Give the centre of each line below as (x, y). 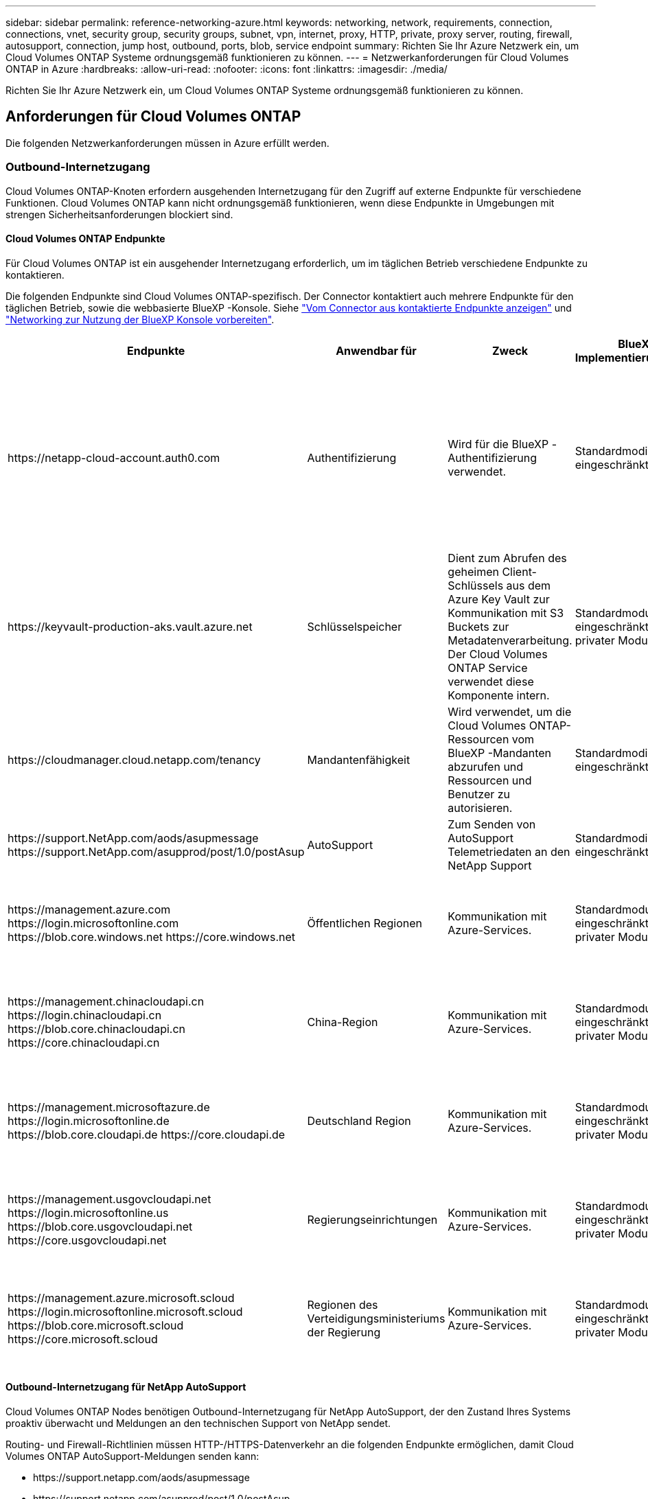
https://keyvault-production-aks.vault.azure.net (130, 626)
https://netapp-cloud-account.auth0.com (114, 457)
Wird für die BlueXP (498, 444)
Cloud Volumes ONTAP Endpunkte (85, 239)
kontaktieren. (35, 275)
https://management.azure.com (89, 909)
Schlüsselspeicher (355, 626)
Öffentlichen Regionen (365, 923)
